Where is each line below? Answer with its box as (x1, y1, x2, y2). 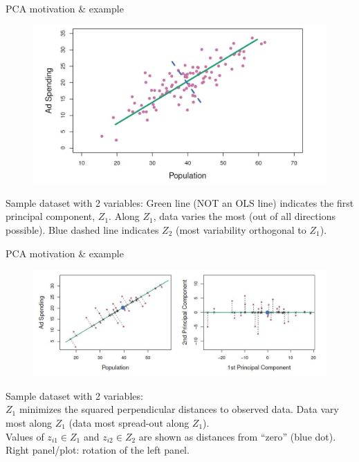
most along (6, 415, 52, 429)
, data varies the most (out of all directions (153, 209, 335, 223)
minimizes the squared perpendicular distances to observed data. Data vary (19, 402, 339, 416)
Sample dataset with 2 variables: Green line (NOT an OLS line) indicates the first (6, 195, 354, 210)
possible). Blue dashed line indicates (6, 222, 159, 237)
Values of (6, 429, 44, 443)
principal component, (6, 209, 95, 223)
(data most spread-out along (68, 415, 190, 429)
